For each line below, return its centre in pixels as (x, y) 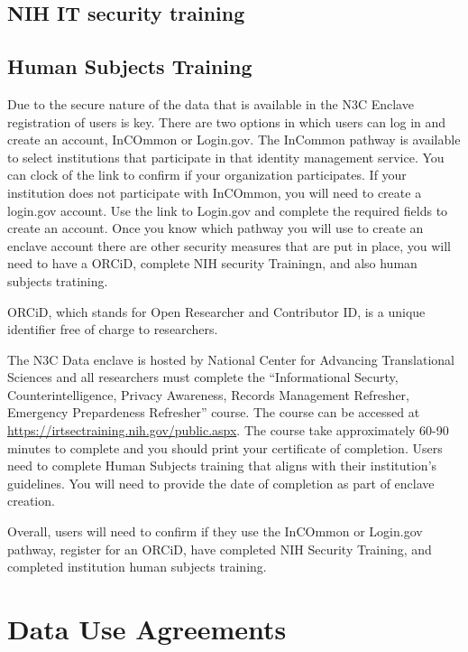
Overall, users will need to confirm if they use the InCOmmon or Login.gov (215, 531)
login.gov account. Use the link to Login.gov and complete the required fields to (228, 210)
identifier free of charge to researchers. (113, 329)
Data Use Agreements (147, 629)
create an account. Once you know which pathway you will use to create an (216, 228)
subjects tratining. (58, 280)
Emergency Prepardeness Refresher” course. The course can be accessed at (214, 412)
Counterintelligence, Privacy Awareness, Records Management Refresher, (208, 394)
